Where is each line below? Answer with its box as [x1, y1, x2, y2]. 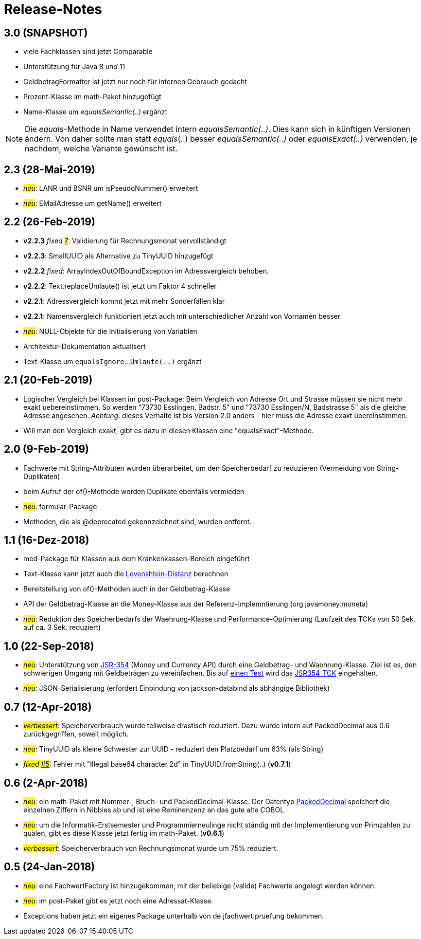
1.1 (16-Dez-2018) [4, 534, 89, 546]
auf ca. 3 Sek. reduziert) [23, 623, 101, 632]
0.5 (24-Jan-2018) [4, 861, 95, 873]
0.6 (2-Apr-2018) [4, 776, 88, 789]
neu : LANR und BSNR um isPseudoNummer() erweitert [23, 184, 198, 193]
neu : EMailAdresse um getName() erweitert [23, 199, 162, 208]
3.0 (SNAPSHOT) [4, 26, 88, 39]
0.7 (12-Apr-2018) [4, 700, 92, 713]
